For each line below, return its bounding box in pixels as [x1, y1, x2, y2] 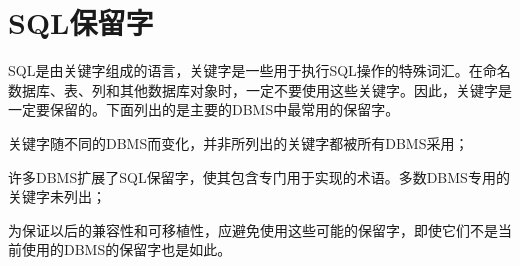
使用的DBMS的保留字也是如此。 [21, 239, 232, 260]
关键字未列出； [8, 186, 106, 207]
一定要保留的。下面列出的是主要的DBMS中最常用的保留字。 [8, 99, 400, 120]
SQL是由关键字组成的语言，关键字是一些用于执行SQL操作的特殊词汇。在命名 [8, 60, 511, 81]
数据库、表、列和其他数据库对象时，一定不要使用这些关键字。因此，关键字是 [8, 79, 512, 100]
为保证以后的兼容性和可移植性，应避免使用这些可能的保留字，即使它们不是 [8, 219, 498, 240]
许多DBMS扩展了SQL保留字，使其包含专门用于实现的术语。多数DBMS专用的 [8, 166, 510, 187]
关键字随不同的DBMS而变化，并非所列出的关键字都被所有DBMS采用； [8, 132, 469, 153]
